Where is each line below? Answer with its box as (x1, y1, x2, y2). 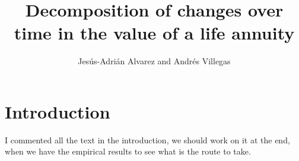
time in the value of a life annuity (14, 21, 295, 45)
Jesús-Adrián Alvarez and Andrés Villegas (78, 55, 231, 67)
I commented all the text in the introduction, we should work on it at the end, (5, 133, 290, 146)
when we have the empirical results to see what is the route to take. (5, 145, 251, 157)
